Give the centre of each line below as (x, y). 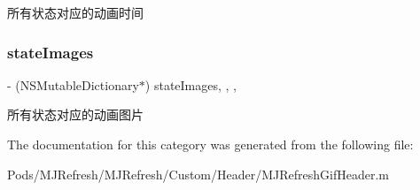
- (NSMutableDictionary (73, 84)
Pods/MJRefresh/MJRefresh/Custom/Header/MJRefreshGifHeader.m (198, 174)
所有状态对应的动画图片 (75, 114)
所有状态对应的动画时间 (75, 12)
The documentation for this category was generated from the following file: (210, 144)
